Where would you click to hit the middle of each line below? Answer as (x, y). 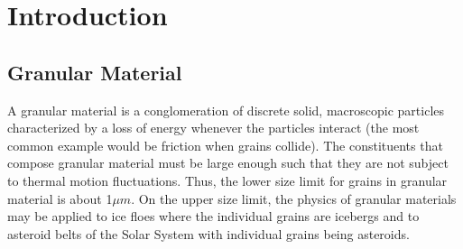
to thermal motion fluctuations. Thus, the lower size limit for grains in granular (227, 180)
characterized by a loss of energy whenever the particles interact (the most (213, 128)
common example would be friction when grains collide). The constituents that (225, 145)
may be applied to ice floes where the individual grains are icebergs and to (213, 216)
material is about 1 (60, 198)
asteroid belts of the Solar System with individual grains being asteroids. (208, 233)
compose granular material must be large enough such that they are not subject (228, 163)
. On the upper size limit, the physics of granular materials (294, 198)
